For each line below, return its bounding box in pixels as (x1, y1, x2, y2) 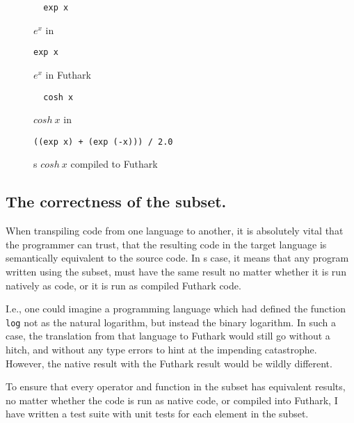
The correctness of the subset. (6, 191, 227, 212)
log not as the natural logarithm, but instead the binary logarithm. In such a (6, 314, 336, 329)
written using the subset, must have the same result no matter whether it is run (6, 264, 346, 278)
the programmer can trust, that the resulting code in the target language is (6, 237, 327, 251)
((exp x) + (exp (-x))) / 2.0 (33, 136, 173, 147)
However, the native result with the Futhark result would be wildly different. (6, 356, 332, 370)
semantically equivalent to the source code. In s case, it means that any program (6, 250, 349, 265)
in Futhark (45, 67, 91, 81)
